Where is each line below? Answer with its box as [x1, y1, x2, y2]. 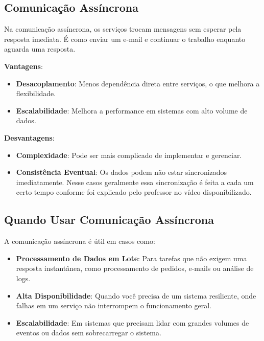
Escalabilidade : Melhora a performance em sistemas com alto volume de [16, 105, 248, 116]
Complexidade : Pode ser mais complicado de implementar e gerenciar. [16, 149, 242, 160]
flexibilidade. [16, 88, 56, 99]
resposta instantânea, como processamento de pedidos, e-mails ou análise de [16, 263, 254, 274]
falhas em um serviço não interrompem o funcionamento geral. [16, 300, 211, 311]
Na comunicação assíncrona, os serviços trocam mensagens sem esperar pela [4, 24, 242, 34]
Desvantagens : [4, 132, 55, 143]
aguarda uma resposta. [4, 43, 76, 54]
